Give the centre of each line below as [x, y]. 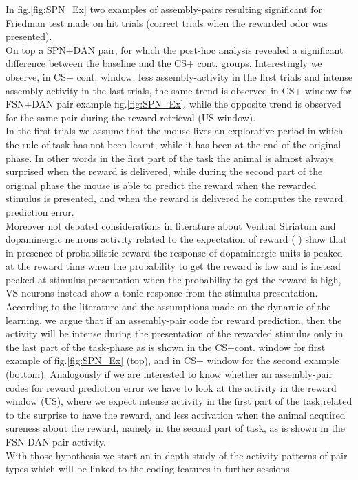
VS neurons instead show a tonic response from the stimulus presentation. [162, 293]
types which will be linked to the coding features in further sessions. [149, 469]
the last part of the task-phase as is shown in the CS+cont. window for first [166, 347]
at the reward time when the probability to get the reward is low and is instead [173, 266]
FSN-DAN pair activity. [56, 441]
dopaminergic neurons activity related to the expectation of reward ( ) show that [176, 239]
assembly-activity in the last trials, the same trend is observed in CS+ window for [179, 90]
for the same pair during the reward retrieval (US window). [131, 117]
